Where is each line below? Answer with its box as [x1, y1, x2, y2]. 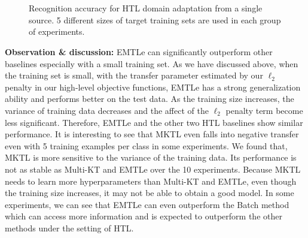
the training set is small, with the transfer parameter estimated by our [5, 69, 263, 82]
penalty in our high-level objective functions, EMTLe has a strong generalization [5, 80, 301, 93]
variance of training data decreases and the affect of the [5, 104, 209, 116]
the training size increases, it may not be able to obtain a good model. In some [5, 186, 294, 199]
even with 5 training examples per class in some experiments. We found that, [5, 139, 288, 152]
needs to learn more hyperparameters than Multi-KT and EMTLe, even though [5, 174, 297, 187]
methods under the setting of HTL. [5, 221, 134, 234]
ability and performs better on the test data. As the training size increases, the [5, 92, 294, 105]
